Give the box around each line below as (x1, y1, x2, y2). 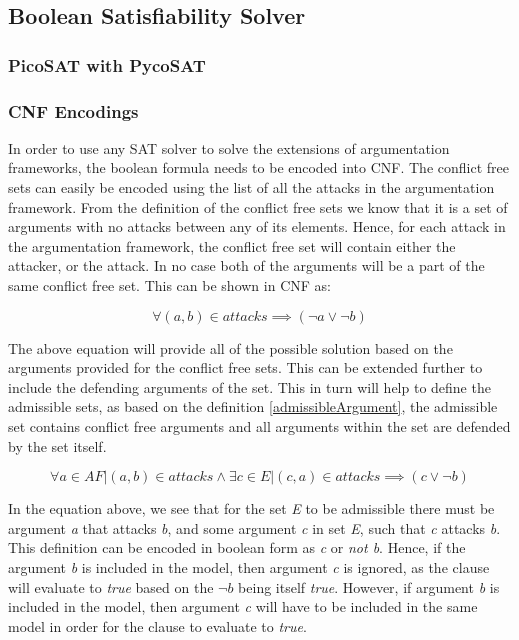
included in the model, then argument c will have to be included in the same (8, 596, 478, 617)
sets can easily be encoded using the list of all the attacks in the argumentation (8, 177, 495, 198)
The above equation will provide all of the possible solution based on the (8, 337, 453, 358)
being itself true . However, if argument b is (238, 576, 500, 597)
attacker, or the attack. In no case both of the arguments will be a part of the (8, 255, 485, 276)
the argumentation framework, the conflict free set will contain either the (8, 235, 456, 256)
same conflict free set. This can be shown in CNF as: (8, 275, 331, 295)
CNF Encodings (8, 98, 139, 123)
